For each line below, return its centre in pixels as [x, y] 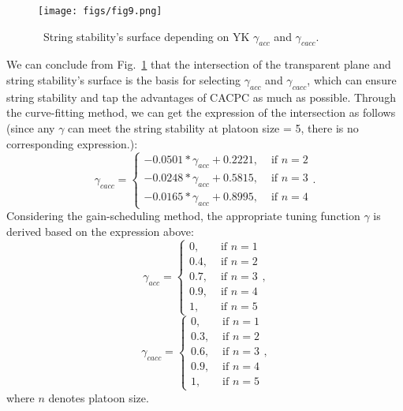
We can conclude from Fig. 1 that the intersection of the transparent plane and [199, 64]
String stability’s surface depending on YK [146, 36]
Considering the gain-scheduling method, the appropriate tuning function [183, 216]
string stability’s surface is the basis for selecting [124, 80]
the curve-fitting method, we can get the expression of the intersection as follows [201, 112]
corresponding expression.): [72, 143]
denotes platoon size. [99, 397]
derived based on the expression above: [100, 231]
